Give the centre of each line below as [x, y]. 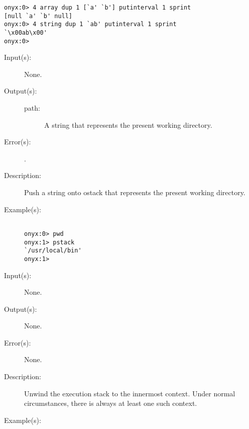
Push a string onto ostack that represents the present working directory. [135, 192]
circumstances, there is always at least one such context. [111, 403]
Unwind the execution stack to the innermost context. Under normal [130, 393]
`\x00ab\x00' [26, 32]
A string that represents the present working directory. [128, 124]
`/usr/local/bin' [53, 251]
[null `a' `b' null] [38, 16]
